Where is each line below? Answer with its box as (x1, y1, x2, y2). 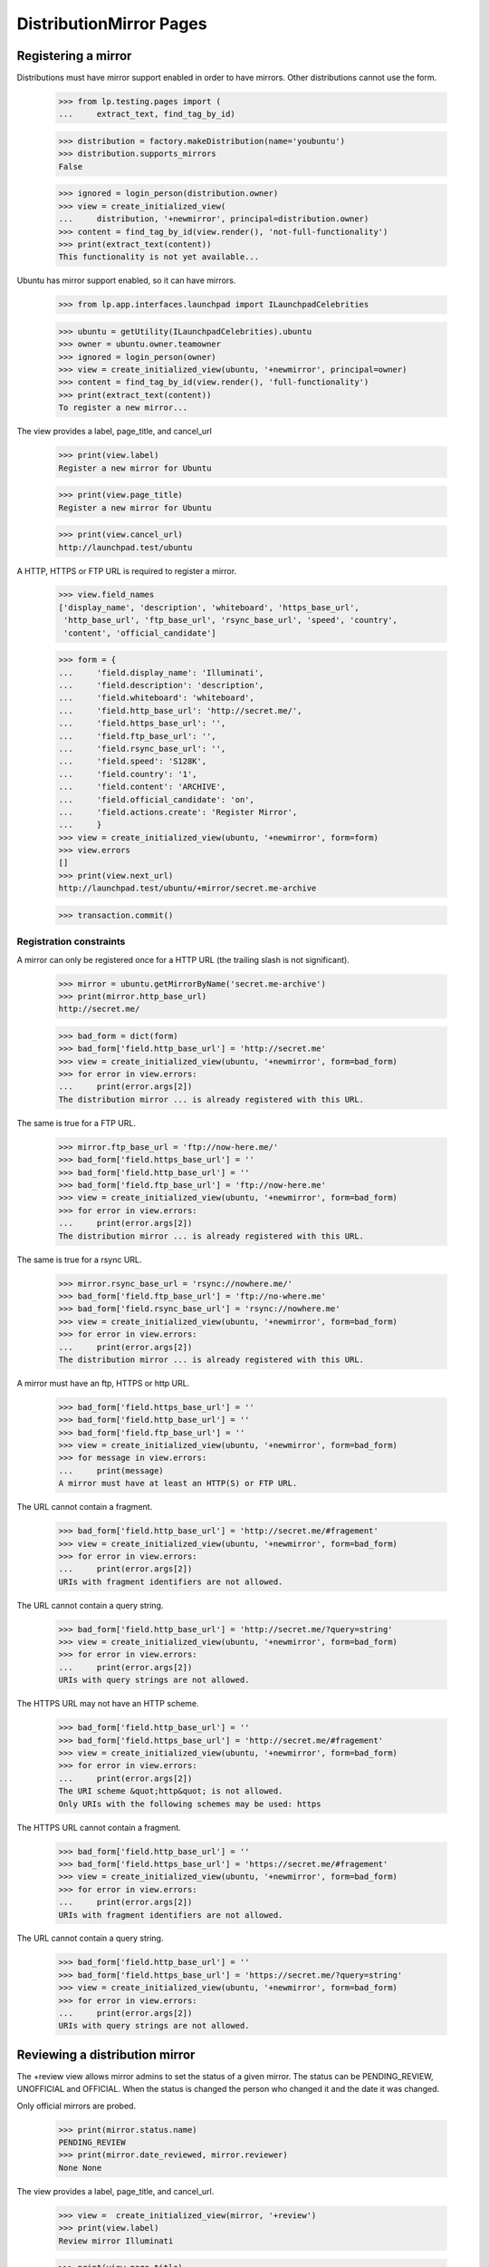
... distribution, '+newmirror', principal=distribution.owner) (58, 214, 369, 224)
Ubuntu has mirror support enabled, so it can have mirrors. (16, 275, 236, 286)
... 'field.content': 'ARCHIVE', (58, 782, 226, 793)
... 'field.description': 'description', (58, 680, 264, 691)
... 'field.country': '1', (58, 769, 198, 779)
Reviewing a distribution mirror (16, 2047, 196, 2062)
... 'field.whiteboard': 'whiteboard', (58, 693, 255, 703)
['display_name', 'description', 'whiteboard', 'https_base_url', (58, 602, 360, 612)
